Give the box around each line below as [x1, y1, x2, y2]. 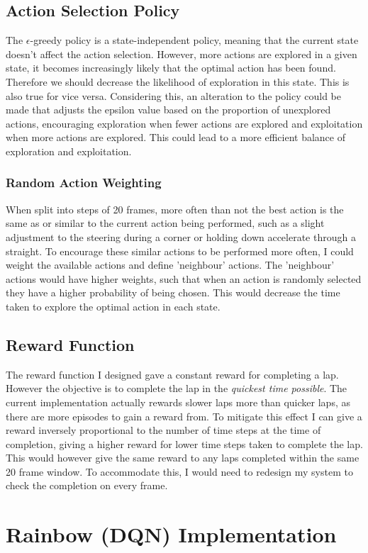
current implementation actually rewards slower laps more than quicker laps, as [6, 394, 350, 409]
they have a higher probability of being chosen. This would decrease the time [6, 285, 340, 300]
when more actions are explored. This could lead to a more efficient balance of [6, 130, 345, 145]
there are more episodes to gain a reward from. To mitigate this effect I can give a [6, 408, 362, 423]
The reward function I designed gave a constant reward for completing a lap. [6, 367, 339, 381]
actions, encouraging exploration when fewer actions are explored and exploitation [6, 116, 363, 130]
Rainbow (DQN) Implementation [6, 520, 337, 549]
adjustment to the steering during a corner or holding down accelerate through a [6, 229, 356, 244]
